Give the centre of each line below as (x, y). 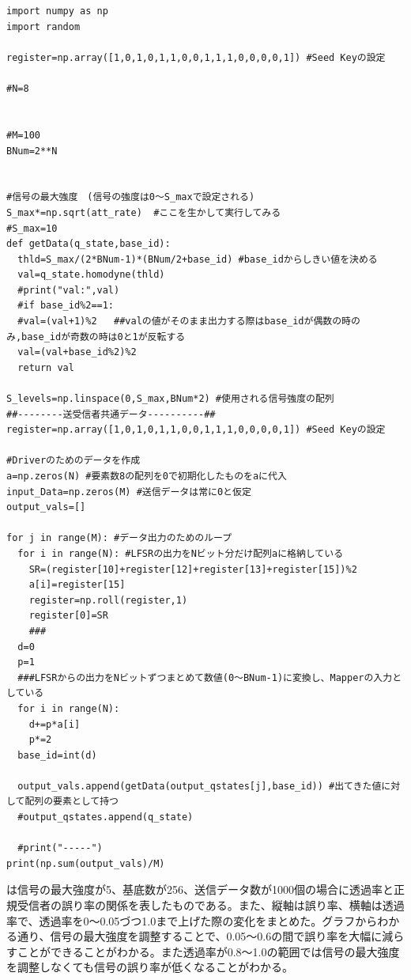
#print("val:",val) (69, 290)
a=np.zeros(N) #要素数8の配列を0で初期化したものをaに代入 (147, 476)
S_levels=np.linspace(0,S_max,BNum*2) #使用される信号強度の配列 (170, 399)
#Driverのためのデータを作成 (74, 461)
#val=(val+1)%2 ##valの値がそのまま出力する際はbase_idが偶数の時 (184, 322)
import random (43, 26)
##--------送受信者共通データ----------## (111, 414)
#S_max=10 (32, 228)
